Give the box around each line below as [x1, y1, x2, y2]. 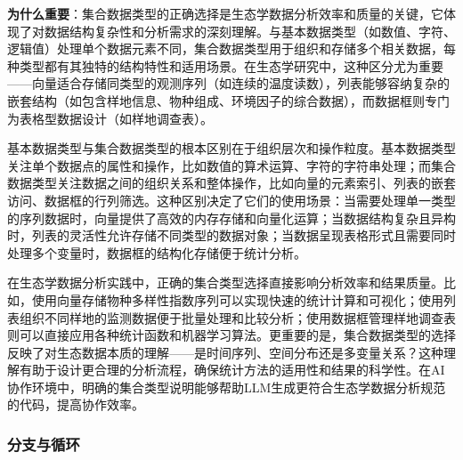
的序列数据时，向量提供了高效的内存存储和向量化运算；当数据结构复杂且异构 [7, 208, 456, 227]
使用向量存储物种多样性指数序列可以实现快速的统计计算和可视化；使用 [31, 290, 443, 309]
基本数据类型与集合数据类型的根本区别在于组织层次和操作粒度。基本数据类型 [7, 139, 456, 157]
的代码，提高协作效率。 [7, 395, 144, 414]
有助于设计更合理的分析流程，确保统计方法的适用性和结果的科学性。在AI [19, 360, 445, 379]
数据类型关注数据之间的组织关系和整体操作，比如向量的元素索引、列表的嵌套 [7, 174, 456, 192]
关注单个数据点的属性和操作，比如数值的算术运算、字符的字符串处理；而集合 [7, 156, 456, 174]
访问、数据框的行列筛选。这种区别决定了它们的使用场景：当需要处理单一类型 [7, 190, 456, 209]
